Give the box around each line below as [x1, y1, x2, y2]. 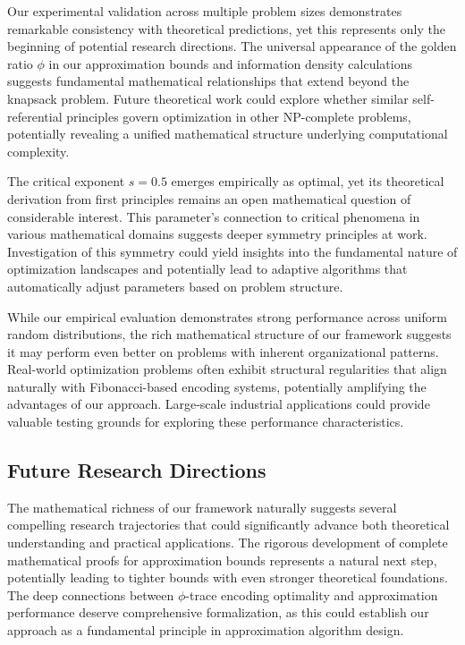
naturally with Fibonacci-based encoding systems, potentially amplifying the [7, 377, 427, 395]
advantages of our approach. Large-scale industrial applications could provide [7, 395, 430, 413]
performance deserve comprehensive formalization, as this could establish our [7, 603, 429, 622]
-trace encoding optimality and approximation [185, 585, 438, 604]
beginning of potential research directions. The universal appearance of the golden [7, 37, 457, 55]
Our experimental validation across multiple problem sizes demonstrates [7, 2, 402, 20]
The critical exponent [7, 172, 125, 191]
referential [7, 106, 63, 125]
